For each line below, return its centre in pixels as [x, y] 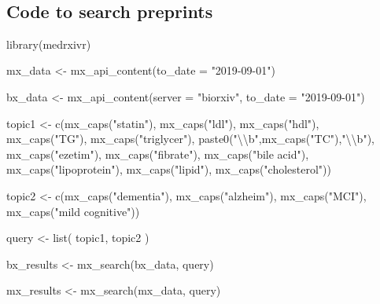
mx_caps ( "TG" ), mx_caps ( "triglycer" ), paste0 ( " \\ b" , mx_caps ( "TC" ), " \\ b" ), [190, 139]
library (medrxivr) [49, 44]
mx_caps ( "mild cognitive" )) [73, 211]
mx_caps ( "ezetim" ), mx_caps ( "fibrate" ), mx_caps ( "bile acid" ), [158, 154]
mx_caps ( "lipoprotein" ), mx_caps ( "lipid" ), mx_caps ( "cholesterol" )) [169, 169]
